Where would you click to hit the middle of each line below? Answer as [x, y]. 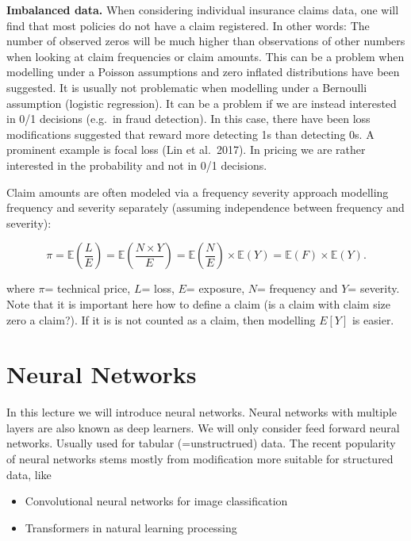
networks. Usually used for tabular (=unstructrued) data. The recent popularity [201, 443]
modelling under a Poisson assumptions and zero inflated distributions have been [203, 72]
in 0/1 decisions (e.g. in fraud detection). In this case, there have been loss [188, 119]
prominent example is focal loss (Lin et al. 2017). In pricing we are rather [186, 150]
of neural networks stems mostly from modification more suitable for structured [200, 459]
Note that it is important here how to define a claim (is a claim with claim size [199, 303]
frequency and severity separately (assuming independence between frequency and [205, 207]
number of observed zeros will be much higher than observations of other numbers [206, 41]
